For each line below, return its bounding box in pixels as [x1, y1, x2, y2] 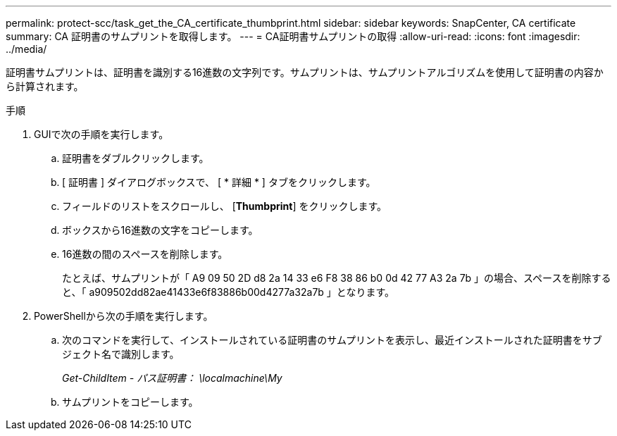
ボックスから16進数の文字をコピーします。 [62, 224, 258, 236]
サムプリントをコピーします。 [62, 396, 199, 408]
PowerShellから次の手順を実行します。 [34, 310, 213, 322]
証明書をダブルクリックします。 [62, 152, 209, 164]
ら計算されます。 [6, 80, 84, 92]
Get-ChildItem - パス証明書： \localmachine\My [62, 372, 282, 384]
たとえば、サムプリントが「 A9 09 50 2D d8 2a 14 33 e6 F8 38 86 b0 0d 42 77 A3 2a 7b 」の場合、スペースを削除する [62, 272, 611, 284]
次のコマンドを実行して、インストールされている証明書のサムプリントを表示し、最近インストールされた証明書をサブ [62, 334, 602, 346]
